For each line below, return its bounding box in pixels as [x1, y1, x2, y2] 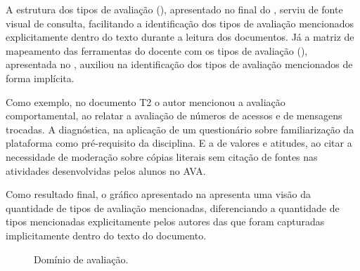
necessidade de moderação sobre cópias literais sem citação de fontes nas [6, 149, 318, 164]
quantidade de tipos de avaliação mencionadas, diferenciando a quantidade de [6, 200, 340, 215]
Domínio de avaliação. [34, 251, 129, 266]
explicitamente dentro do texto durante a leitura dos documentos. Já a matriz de [6, 29, 354, 44]
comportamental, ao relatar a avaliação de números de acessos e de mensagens [6, 108, 342, 123]
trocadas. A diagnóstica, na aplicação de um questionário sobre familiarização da [6, 121, 354, 136]
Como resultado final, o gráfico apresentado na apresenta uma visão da [6, 187, 311, 201]
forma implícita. [6, 70, 75, 85]
